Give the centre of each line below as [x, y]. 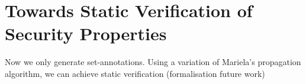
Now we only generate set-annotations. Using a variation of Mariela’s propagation [153, 62]
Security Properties [86, 33]
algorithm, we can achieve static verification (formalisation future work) [135, 73]
